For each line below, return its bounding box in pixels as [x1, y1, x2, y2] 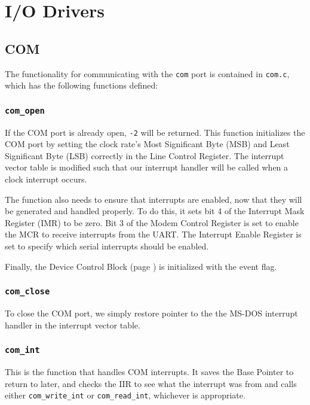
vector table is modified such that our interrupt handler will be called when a [5, 161, 288, 173]
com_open [5, 105, 45, 115]
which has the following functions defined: [5, 79, 158, 92]
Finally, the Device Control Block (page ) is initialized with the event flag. [5, 260, 277, 272]
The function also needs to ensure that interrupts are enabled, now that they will [5, 193, 302, 205]
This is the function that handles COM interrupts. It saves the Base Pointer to [5, 365, 294, 377]
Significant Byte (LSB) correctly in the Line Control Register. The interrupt [5, 149, 284, 162]
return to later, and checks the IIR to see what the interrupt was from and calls [5, 377, 297, 389]
